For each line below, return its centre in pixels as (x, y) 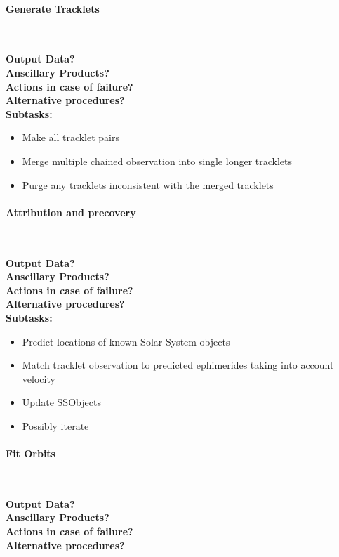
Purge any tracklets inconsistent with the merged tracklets (148, 184)
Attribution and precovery (71, 212)
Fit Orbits (31, 453)
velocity (39, 378)
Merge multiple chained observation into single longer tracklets (157, 160)
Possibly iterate (55, 425)
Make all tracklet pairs (71, 137)
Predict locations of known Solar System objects (126, 341)
